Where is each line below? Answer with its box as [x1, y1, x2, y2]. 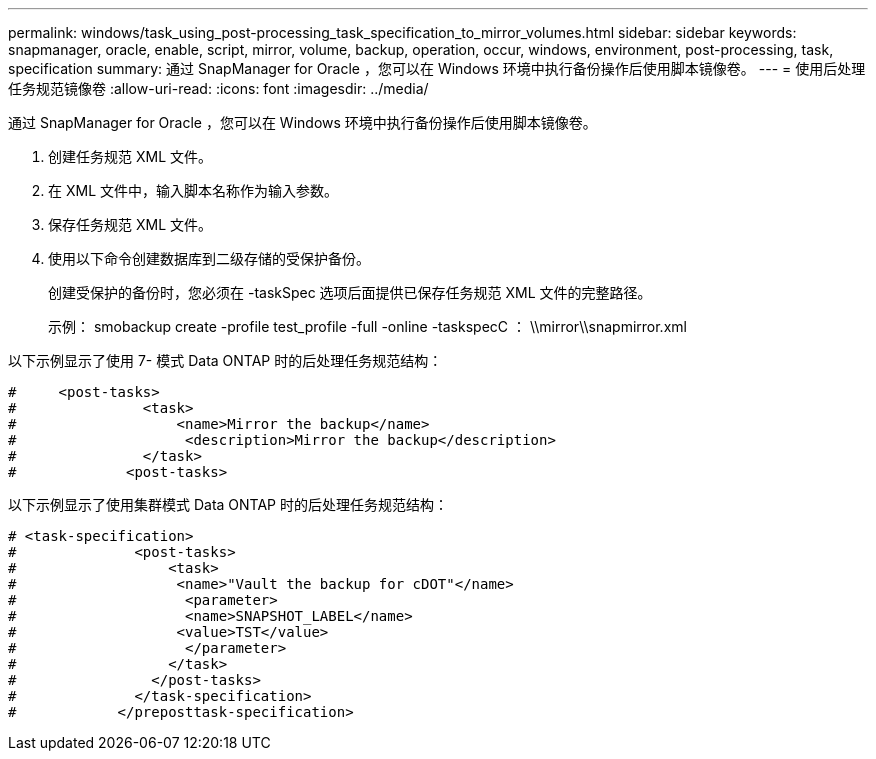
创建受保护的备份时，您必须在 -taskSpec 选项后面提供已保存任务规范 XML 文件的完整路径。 [48, 284, 652, 301]
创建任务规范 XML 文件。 [48, 148, 212, 165]
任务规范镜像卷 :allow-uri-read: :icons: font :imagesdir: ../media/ [8, 80, 429, 97]
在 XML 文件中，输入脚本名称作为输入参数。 [48, 182, 338, 199]
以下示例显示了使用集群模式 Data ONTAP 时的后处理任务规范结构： [8, 496, 448, 513]
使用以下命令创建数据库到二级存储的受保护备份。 [48, 250, 370, 267]
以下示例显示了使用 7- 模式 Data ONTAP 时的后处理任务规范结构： [8, 352, 443, 369]
